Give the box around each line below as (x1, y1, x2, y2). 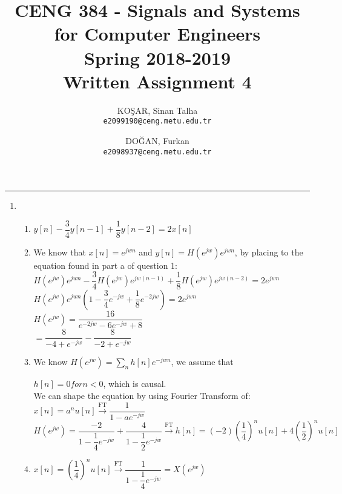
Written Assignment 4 (63, 68, 252, 93)
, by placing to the (234, 245, 303, 258)
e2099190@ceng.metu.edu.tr (103, 117, 212, 126)
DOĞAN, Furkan (125, 134, 189, 147)
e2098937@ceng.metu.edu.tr (103, 147, 212, 156)
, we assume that (171, 355, 234, 368)
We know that (33, 245, 86, 258)
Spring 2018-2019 (84, 45, 231, 70)
